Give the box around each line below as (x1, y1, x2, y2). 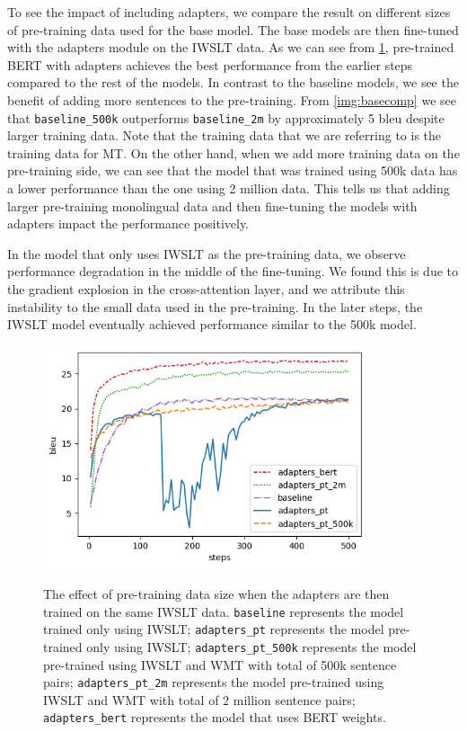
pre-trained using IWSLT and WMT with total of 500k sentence (43, 655, 397, 674)
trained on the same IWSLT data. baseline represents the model (43, 602, 404, 620)
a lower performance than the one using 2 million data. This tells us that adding (7, 179, 450, 197)
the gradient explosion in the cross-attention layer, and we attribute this (7, 279, 405, 298)
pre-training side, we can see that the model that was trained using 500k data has (7, 161, 458, 180)
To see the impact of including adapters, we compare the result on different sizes (7, 3, 451, 21)
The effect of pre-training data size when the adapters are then (43, 585, 390, 603)
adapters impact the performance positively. (7, 214, 250, 233)
